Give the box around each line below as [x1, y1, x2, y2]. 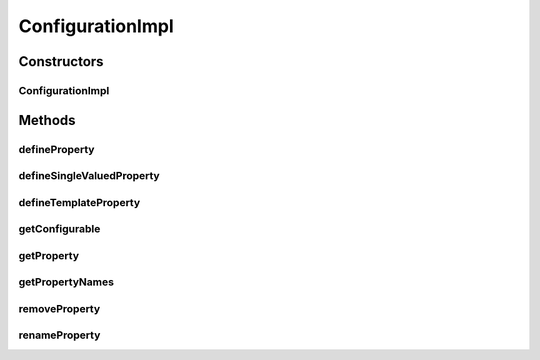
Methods [18, 111, 76, 129]
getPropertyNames [18, 275, 115, 289]
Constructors [18, 53, 104, 70]
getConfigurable [18, 222, 101, 236]
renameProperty [18, 328, 101, 342]
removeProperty [18, 301, 101, 315]
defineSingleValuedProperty [18, 169, 160, 183]
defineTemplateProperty [18, 195, 141, 209]
